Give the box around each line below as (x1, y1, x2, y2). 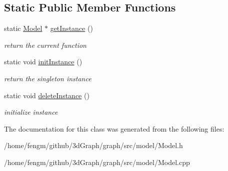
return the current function (4, 39, 86, 50)
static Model (4, 23, 42, 33)
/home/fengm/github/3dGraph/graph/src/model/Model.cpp (4, 157, 190, 167)
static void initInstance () (4, 56, 82, 67)
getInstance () (50, 23, 93, 33)
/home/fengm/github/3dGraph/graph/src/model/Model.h (4, 140, 183, 151)
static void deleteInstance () (4, 90, 89, 100)
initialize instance (4, 107, 58, 117)
